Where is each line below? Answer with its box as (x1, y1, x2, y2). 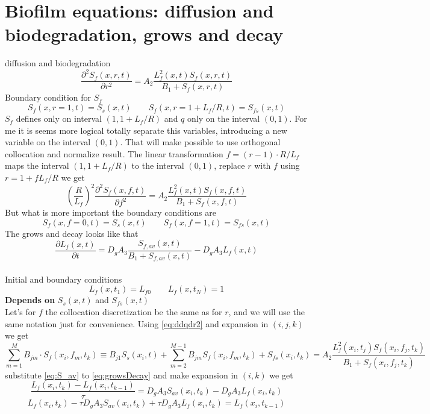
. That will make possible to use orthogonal (120, 136, 281, 148)
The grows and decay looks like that (5, 227, 139, 239)
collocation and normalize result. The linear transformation (5, 147, 223, 160)
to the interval (131, 159, 184, 172)
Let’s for (5, 306, 36, 318)
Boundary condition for (5, 91, 92, 104)
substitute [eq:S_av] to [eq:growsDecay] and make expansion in (5, 368, 238, 381)
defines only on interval (16, 112, 102, 125)
